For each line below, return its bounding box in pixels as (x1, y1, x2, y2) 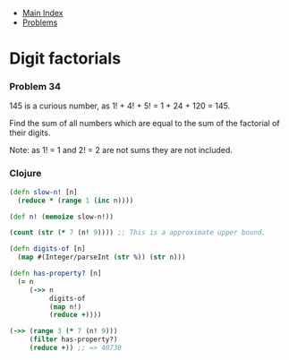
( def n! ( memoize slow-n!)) (9, 212, 115, 221)
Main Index (21, 8, 64, 18)
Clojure (9, 167, 42, 180)
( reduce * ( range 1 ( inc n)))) (17, 196, 134, 205)
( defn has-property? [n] (9, 269, 102, 279)
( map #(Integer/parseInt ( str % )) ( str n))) (17, 253, 186, 262)
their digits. (9, 127, 51, 138)
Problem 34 (9, 81, 61, 93)
